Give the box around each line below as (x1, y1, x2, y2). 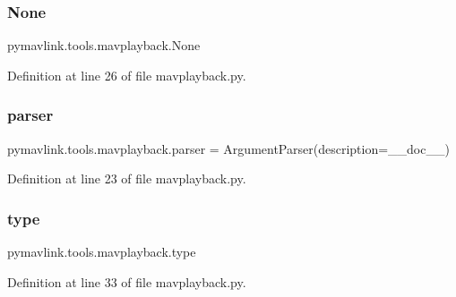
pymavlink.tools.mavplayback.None (7, 36, 201, 55)
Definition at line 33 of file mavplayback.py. (7, 272, 246, 291)
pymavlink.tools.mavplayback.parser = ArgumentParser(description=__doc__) (7, 139, 450, 157)
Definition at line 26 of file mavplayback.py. (7, 65, 246, 84)
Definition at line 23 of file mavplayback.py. (7, 169, 246, 188)
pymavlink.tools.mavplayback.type (7, 242, 196, 261)
